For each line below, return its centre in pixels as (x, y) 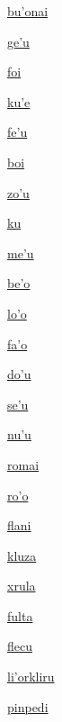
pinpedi (28, 706)
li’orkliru (31, 677)
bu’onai (28, 11)
